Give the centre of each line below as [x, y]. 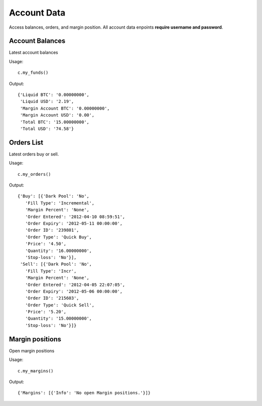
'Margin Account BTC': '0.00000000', [65, 108]
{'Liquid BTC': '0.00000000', [54, 95]
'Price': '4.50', [46, 244]
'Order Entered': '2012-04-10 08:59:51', [75, 217]
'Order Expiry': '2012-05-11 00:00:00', [74, 223]
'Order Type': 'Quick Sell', [60, 305]
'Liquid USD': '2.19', [47, 101]
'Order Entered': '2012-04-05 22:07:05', [75, 285]
